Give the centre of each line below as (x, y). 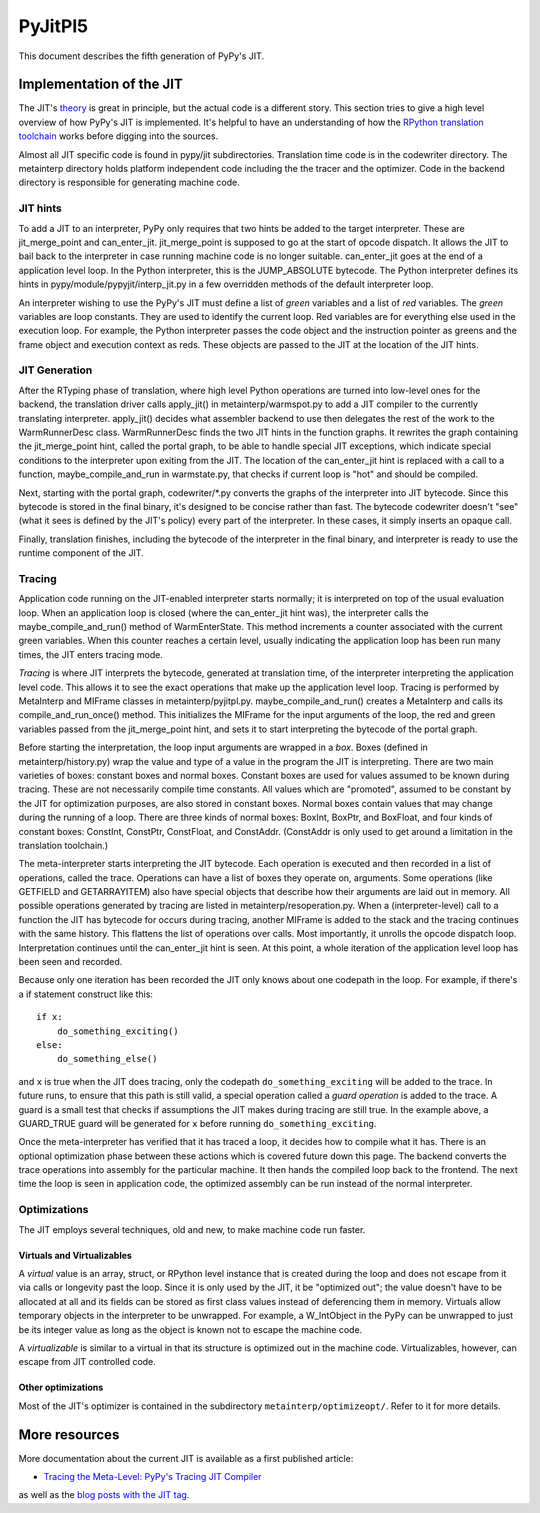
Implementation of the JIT (101, 84)
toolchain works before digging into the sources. (118, 136)
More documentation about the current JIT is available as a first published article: (186, 1458)
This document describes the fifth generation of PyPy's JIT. (141, 56)
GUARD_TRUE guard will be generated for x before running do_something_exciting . (197, 1123)
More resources (69, 1434)
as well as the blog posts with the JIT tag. (104, 1495)
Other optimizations (61, 1387)
